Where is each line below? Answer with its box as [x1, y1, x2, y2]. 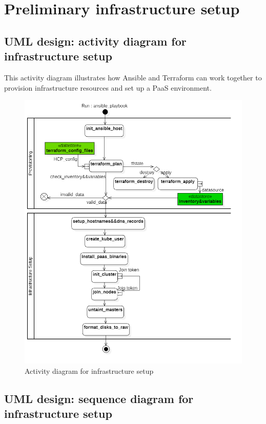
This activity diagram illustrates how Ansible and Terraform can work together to [4, 72, 262, 82]
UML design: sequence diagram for [4, 390, 194, 406]
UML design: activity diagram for [4, 33, 187, 49]
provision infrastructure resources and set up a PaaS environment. [4, 82, 212, 93]
